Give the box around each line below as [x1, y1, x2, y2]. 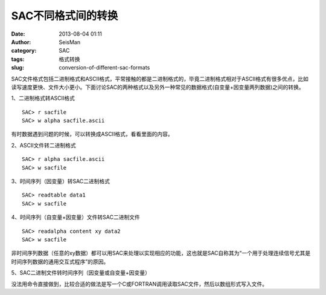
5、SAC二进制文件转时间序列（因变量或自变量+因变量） [11, 269, 150, 276]
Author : [11, 38, 31, 45]
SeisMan [59, 38, 81, 45]
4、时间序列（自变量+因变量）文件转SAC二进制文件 [11, 213, 140, 221]
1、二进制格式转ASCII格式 [11, 94, 75, 102]
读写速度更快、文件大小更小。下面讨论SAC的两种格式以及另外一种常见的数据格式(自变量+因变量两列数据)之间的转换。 [11, 83, 304, 91]
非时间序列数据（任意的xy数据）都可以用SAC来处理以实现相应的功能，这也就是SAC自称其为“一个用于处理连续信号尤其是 [11, 250, 311, 257]
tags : [11, 55, 25, 63]
